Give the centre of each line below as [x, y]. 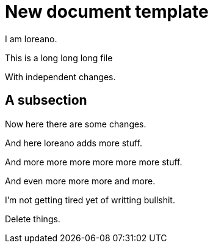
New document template [107, 12]
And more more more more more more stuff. [94, 162]
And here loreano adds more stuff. [74, 143]
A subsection [46, 100]
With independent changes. [60, 77]
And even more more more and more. [80, 181]
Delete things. [33, 219]
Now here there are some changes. [76, 124]
